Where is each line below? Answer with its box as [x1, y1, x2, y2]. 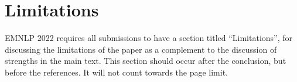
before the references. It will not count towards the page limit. [5, 66, 228, 78]
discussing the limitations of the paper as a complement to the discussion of [5, 43, 277, 55]
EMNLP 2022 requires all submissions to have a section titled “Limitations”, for [5, 32, 293, 44]
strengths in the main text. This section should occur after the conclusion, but [5, 54, 286, 67]
